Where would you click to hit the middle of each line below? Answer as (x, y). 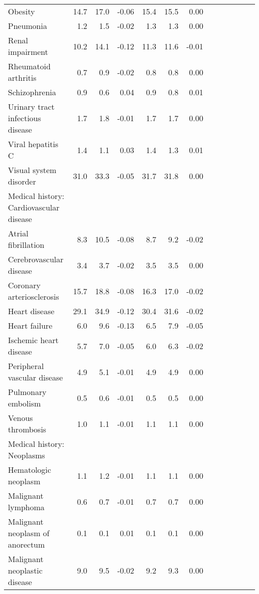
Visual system (32, 170)
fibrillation (26, 245)
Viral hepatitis (33, 144)
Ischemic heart (33, 340)
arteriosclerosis (34, 297)
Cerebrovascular (36, 259)
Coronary (24, 285)
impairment (28, 52)
